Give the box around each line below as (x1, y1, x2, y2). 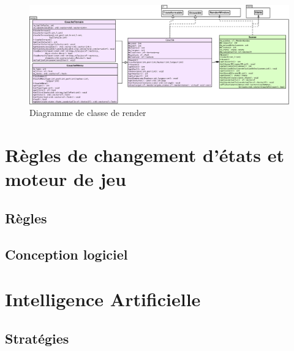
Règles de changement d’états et (5, 142, 285, 168)
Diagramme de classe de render (29, 106, 146, 119)
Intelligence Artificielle (5, 287, 201, 312)
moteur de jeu (5, 166, 126, 191)
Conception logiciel (5, 244, 128, 263)
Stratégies (5, 328, 69, 347)
